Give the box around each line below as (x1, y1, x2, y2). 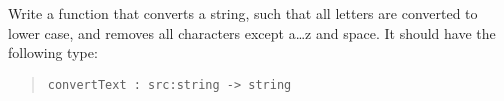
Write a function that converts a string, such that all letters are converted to (8, 3, 478, 23)
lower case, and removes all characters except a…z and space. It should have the (8, 22, 496, 43)
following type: (8, 42, 98, 63)
